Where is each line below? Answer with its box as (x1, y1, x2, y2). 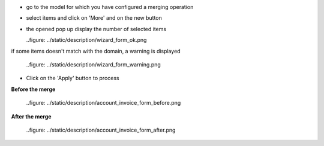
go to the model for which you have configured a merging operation (26, 4, 194, 10)
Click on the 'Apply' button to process (26, 75, 119, 82)
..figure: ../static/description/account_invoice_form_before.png (26, 99, 181, 107)
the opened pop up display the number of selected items (26, 25, 167, 32)
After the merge (11, 112, 52, 120)
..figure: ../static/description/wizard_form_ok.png (26, 36, 147, 44)
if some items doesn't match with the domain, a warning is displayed (11, 47, 181, 54)
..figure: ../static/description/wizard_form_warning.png (26, 60, 161, 68)
